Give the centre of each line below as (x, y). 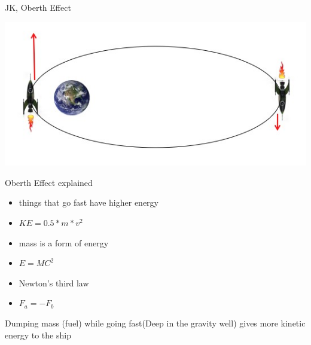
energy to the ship (38, 335)
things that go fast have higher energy (89, 202)
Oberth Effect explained (49, 182)
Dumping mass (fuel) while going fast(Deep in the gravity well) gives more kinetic (155, 323)
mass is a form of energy (64, 242)
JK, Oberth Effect (38, 7)
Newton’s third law (54, 283)
